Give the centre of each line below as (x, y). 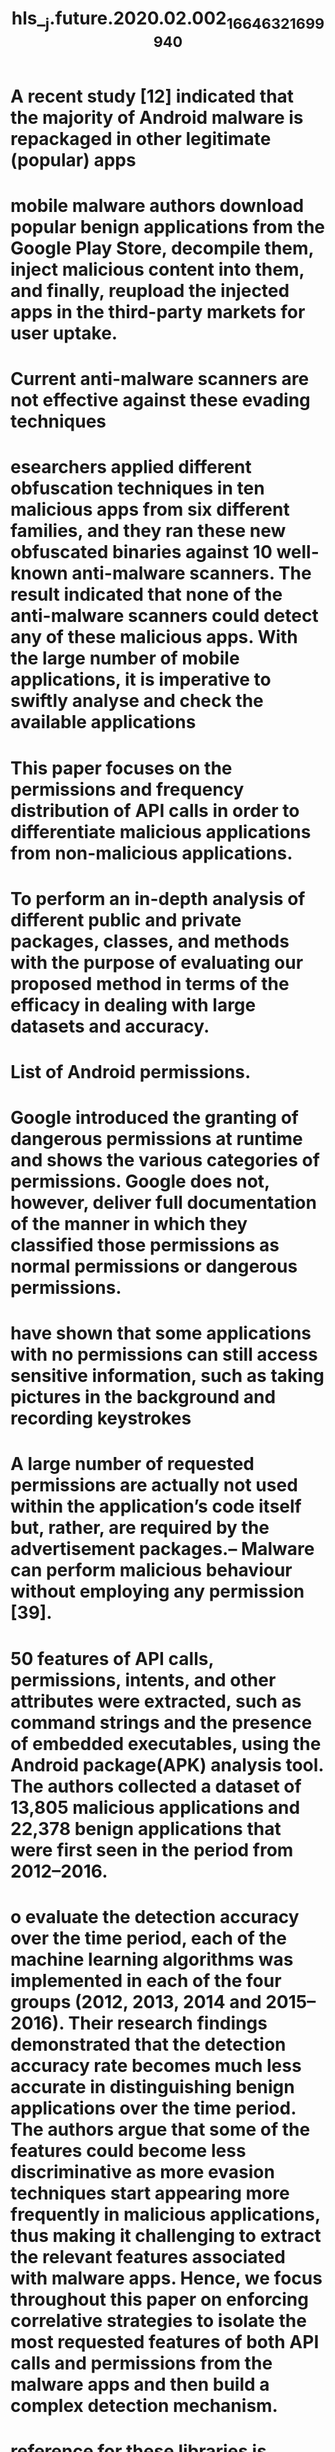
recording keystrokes (101, 1418)
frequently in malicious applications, (165, 2214)
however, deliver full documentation (163, 1203)
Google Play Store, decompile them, (162, 248)
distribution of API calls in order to (155, 810)
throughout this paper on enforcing (159, 2299)
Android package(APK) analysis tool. (167, 1764)
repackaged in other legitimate (141, 138)
